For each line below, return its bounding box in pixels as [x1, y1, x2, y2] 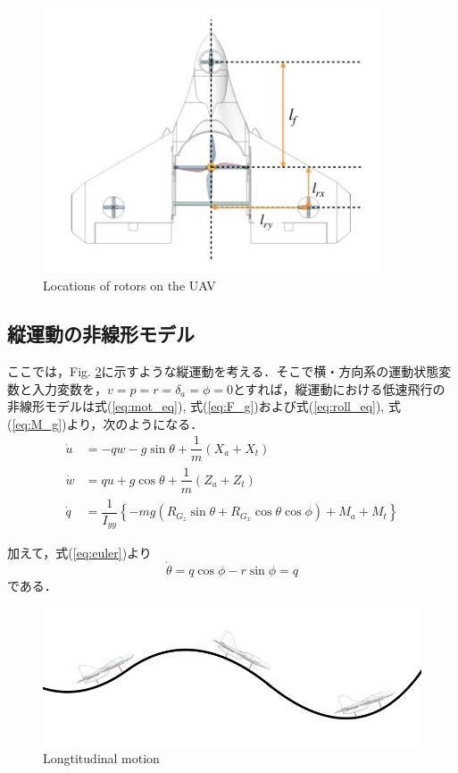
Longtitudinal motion [43, 749, 160, 768]
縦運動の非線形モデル [7, 320, 195, 348]
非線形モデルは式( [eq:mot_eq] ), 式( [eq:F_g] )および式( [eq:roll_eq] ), [7, 397, 385, 416]
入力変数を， [31, 379, 107, 398]
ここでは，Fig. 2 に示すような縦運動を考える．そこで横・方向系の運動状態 [7, 362, 439, 381]
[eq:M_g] [12, 414, 62, 433]
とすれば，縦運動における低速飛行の [233, 379, 446, 398]
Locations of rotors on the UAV [43, 276, 216, 295]
